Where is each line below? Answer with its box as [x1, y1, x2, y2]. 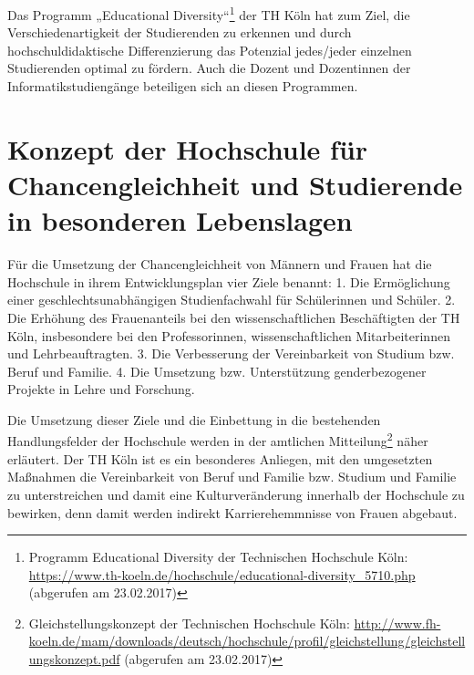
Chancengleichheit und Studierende [7, 166, 463, 202]
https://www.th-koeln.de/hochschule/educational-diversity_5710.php [28, 565, 416, 584]
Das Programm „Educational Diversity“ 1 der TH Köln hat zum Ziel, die [7, 3, 410, 24]
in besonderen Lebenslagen [7, 202, 353, 239]
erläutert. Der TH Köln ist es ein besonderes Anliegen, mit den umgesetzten [7, 449, 433, 468]
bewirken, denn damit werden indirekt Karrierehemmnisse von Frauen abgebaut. [7, 503, 458, 522]
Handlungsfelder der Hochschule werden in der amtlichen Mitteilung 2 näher [7, 429, 428, 451]
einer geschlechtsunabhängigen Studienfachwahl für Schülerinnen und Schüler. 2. [7, 290, 456, 309]
